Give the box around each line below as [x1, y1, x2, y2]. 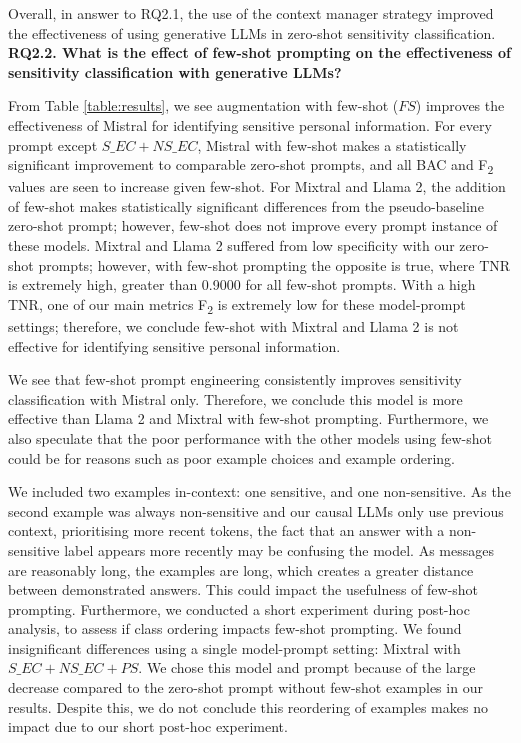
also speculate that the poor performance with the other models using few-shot [8, 427, 492, 448]
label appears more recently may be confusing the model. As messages [64, 539, 494, 560]
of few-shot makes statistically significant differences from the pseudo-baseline [8, 195, 484, 216]
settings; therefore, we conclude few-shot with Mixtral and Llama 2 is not [8, 315, 459, 336]
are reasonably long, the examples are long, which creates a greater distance [8, 559, 474, 580]
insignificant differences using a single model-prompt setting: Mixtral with [8, 637, 461, 658]
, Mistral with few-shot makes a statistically [197, 134, 467, 155]
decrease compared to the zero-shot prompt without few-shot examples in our [8, 677, 483, 698]
